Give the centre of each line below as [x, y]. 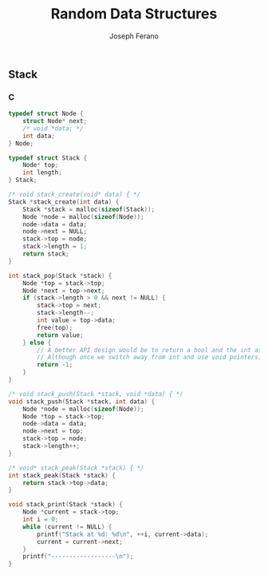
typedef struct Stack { [48, 158]
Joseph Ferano [134, 36]
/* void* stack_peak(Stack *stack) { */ [77, 468]
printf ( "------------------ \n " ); [78, 557]
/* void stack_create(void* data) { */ [75, 195]
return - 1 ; [55, 365]
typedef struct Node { [46, 114]
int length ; [42, 172]
